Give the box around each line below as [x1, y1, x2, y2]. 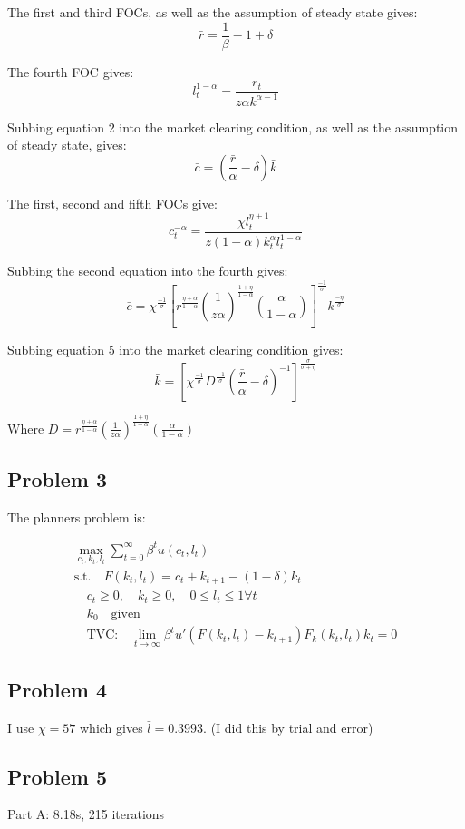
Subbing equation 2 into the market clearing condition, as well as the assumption [7, 117, 459, 136]
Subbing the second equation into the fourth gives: [7, 261, 288, 280]
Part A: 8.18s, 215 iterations [7, 805, 165, 824]
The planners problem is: [7, 507, 146, 526]
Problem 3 [7, 464, 107, 493]
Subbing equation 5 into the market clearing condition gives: [7, 340, 344, 359]
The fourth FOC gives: [7, 62, 134, 81]
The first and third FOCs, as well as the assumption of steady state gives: [7, 3, 418, 21]
